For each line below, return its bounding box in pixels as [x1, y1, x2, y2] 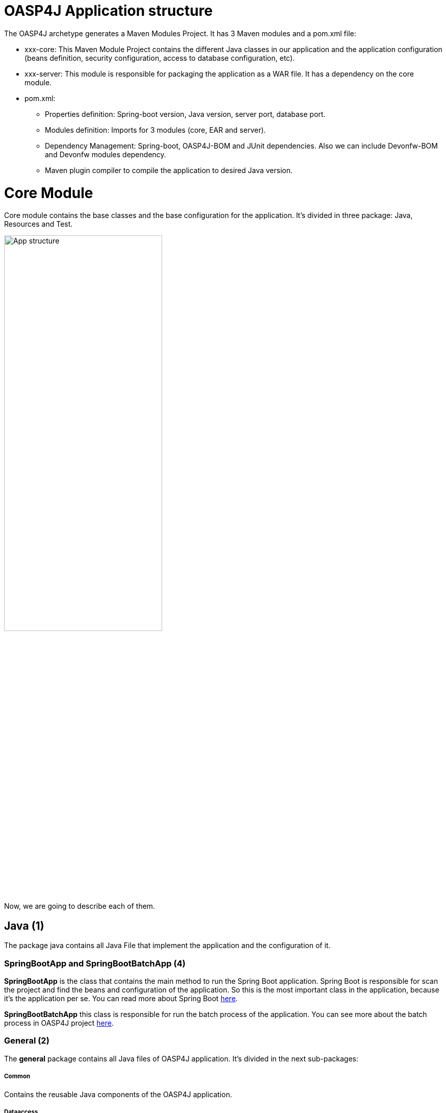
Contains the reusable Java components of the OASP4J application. [4, 1090, 232, 1099]
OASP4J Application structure [4, 2, 213, 19]
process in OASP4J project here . [4, 1019, 114, 1028]
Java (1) [4, 919, 44, 932]
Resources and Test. [4, 220, 73, 229]
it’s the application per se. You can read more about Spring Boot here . [4, 994, 238, 1003]
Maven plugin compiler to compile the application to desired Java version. [45, 165, 293, 175]
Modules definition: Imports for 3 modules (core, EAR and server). [45, 125, 266, 134]
